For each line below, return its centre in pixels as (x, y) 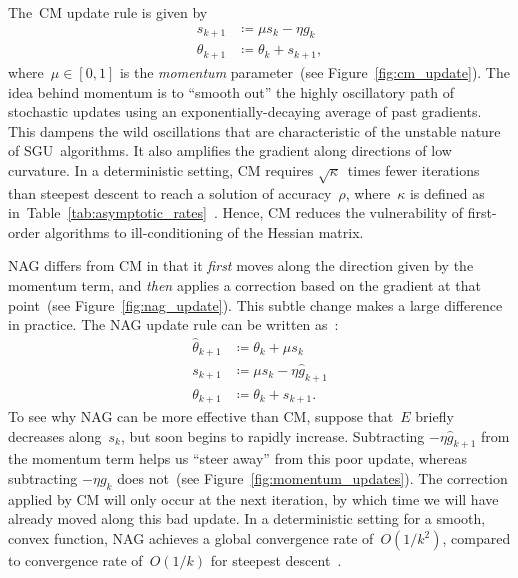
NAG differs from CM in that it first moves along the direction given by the (241, 265)
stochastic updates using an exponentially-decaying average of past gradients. (245, 111)
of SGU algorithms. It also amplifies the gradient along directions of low (230, 150)
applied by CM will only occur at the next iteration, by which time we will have (253, 498)
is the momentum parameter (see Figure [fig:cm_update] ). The (314, 71)
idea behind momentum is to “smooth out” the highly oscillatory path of (231, 91)
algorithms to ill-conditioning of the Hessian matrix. (204, 231)
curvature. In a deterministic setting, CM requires (161, 169)
